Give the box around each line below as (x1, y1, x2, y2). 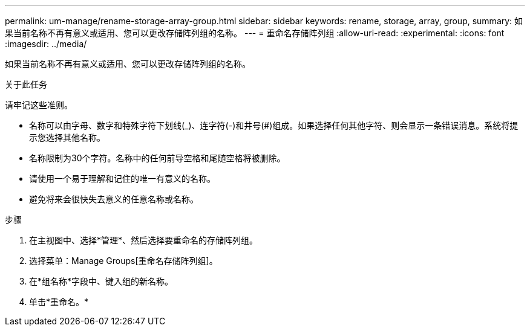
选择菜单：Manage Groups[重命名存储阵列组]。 (29, 255, 218, 266)
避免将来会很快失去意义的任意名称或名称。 (29, 194, 198, 204)
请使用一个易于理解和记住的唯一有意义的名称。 (29, 173, 215, 184)
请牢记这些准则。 (5, 100, 73, 110)
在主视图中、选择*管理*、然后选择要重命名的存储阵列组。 (29, 235, 258, 245)
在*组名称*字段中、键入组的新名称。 (29, 276, 174, 286)
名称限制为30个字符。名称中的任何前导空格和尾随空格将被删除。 (29, 153, 286, 163)
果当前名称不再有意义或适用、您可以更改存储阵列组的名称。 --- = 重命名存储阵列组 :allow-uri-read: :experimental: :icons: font (5, 28, 505, 38)
